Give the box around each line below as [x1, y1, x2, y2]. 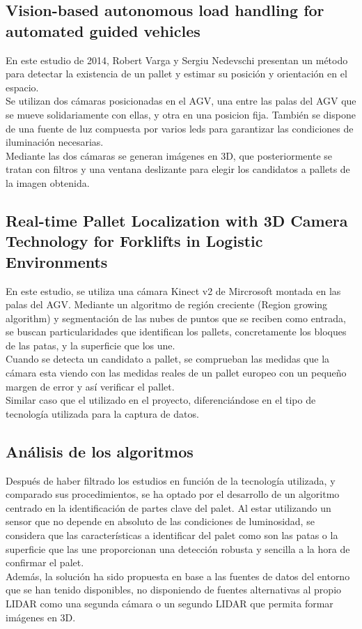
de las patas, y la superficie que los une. [6, 338, 175, 352]
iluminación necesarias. [6, 135, 104, 149]
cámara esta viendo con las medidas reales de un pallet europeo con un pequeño [6, 365, 347, 380]
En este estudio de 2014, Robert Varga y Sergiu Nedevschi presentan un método [6, 52, 348, 67]
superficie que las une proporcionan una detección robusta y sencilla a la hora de [6, 541, 350, 556]
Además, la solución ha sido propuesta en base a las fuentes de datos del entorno [6, 568, 350, 583]
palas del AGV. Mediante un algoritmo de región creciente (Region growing [6, 297, 328, 312]
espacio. [6, 79, 39, 94]
